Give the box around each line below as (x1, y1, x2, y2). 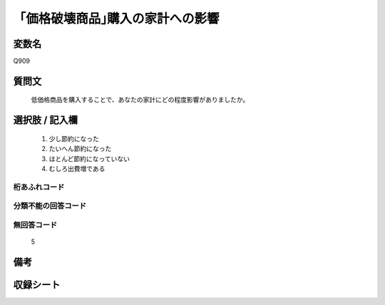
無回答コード (13, 219, 58, 229)
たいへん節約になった (48, 145, 112, 153)
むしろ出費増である (48, 165, 106, 173)
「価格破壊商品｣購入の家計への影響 (13, 11, 220, 26)
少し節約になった (48, 134, 99, 143)
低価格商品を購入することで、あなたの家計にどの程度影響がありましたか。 (31, 95, 250, 104)
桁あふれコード (13, 182, 65, 192)
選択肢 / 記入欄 (13, 114, 78, 126)
